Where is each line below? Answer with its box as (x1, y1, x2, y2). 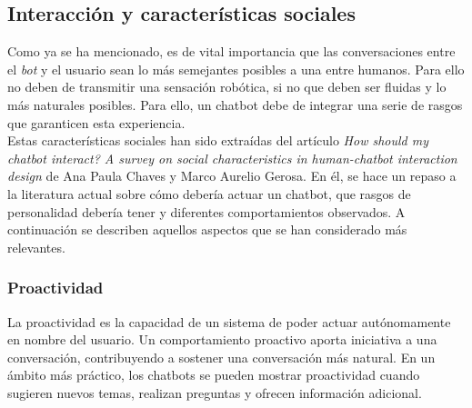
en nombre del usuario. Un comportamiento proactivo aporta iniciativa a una (7, 330, 437, 349)
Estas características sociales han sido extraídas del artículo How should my (7, 131, 429, 150)
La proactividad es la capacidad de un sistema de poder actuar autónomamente (7, 312, 451, 331)
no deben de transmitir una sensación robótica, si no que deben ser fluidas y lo (7, 77, 447, 96)
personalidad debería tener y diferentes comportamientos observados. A (7, 202, 406, 221)
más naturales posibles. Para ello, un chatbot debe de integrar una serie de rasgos (7, 95, 463, 114)
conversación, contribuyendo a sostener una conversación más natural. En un (7, 347, 436, 366)
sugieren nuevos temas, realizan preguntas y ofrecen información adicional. (7, 383, 422, 402)
